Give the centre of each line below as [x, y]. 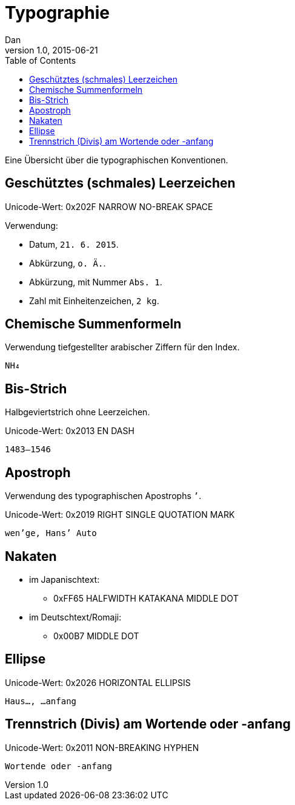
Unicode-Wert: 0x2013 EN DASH [70, 431]
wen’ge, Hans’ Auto [51, 533]
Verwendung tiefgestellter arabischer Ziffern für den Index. [122, 347]
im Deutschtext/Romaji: [75, 617]
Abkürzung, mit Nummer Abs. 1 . [96, 282]
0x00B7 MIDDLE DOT [96, 636]
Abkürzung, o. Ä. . [68, 263]
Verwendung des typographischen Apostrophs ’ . [103, 496]
